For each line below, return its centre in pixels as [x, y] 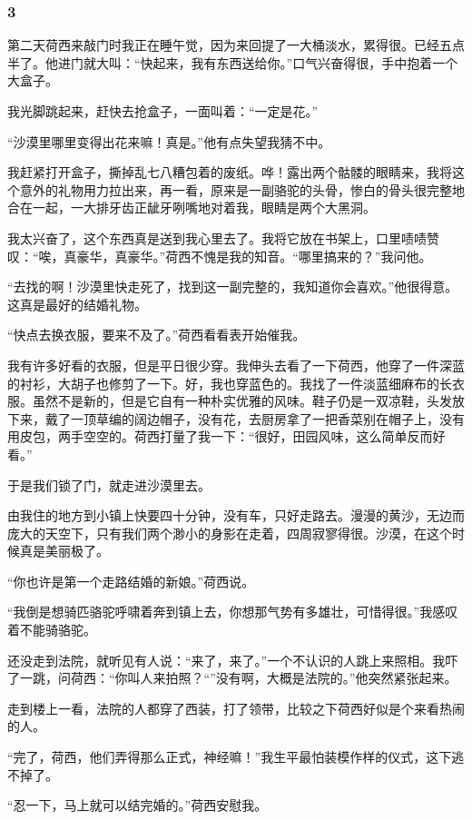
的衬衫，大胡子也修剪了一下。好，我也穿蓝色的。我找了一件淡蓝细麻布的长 [230, 383]
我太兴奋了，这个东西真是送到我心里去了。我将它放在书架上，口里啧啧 [217, 237]
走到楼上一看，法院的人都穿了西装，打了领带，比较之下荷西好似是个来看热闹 [236, 708]
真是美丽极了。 [64, 551]
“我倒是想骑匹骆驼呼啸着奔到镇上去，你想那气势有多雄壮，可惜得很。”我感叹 [233, 612]
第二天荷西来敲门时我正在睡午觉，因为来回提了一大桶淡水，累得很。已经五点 [236, 45]
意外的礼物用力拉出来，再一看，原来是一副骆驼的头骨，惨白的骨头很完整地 [242, 189]
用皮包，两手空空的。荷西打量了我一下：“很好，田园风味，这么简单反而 [220, 436]
